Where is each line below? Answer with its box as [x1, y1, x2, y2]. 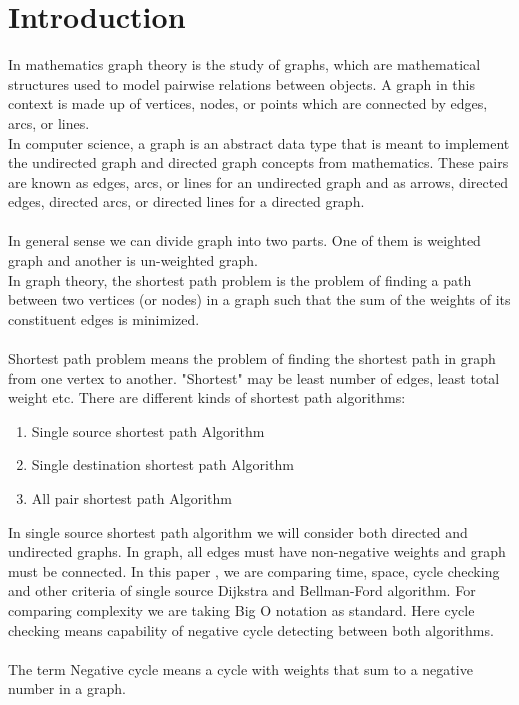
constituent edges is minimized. [8, 308, 200, 329]
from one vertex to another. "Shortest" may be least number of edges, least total [8, 367, 500, 388]
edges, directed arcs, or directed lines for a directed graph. [8, 191, 365, 212]
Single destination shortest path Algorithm [31, 454, 294, 475]
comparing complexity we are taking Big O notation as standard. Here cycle [8, 599, 475, 620]
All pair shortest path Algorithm [31, 488, 232, 508]
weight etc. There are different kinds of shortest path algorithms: [8, 387, 406, 408]
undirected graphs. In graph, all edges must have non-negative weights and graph [8, 541, 506, 562]
